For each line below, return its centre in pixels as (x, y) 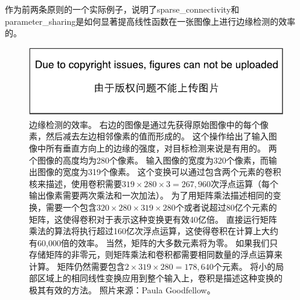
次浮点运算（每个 (245, 183)
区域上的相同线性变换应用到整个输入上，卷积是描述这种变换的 (160, 278)
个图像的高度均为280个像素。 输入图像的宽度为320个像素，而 (149, 160)
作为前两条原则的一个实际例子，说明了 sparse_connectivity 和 (122, 9)
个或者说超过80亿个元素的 (226, 207)
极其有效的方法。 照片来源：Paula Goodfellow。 (122, 290)
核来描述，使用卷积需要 (75, 183)
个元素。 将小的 (244, 266)
